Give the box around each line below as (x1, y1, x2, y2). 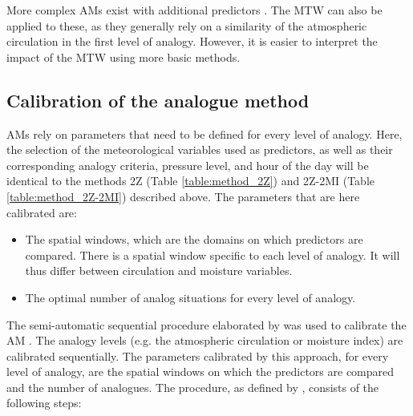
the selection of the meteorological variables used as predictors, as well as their (6, 141, 393, 158)
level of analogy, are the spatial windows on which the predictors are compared (6, 363, 395, 380)
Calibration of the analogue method (6, 87, 310, 112)
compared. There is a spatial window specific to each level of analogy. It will (25, 246, 400, 263)
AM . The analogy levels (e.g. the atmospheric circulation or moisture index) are (6, 332, 403, 349)
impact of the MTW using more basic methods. (6, 48, 241, 65)
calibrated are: (6, 204, 77, 220)
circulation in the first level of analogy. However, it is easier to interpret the (6, 33, 378, 50)
